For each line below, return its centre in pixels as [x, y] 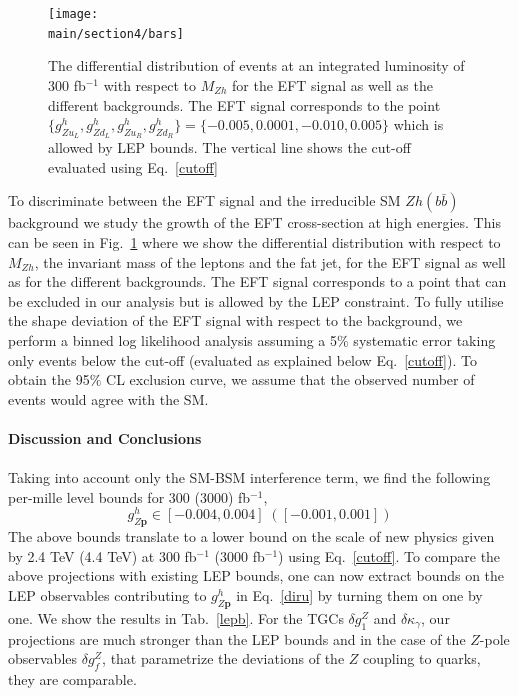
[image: [73, 14]
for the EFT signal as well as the [332, 84]
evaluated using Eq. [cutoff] [133, 166]
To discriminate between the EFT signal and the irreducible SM [204, 200]
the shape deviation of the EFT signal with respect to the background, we [235, 320]
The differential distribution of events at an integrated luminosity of [256, 65]
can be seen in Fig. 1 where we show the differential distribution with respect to [254, 242]
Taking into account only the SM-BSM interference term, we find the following [249, 477]
